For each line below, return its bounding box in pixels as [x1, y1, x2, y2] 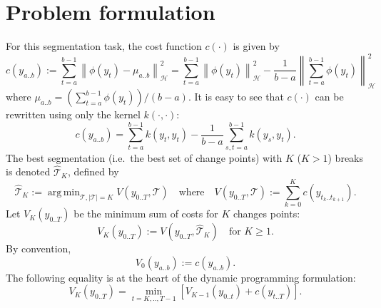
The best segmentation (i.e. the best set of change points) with [6, 150, 283, 165]
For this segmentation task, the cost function [6, 38, 202, 53]
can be [315, 89, 344, 104]
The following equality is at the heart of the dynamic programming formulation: [6, 269, 356, 284]
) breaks [327, 150, 364, 165]
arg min [47, 187, 81, 197]
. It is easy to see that [188, 89, 284, 104]
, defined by [67, 164, 119, 179]
